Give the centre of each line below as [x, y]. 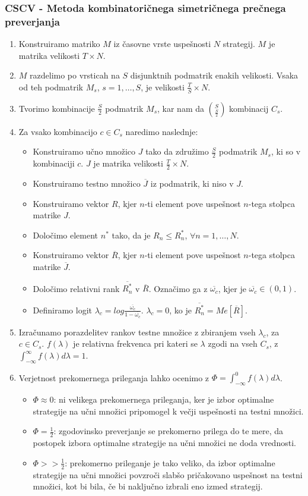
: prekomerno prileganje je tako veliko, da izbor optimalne [170, 462]
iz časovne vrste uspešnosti [162, 44]
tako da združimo [177, 151]
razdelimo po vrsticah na [75, 75]
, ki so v [286, 151]
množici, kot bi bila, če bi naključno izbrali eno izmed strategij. [148, 486]
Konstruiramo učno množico [84, 151]
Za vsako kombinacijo [58, 131]
